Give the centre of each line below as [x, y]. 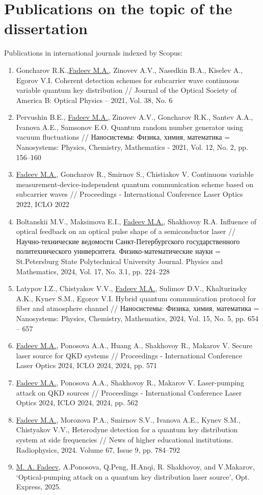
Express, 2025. [38, 487]
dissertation [46, 28]
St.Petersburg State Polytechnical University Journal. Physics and [120, 261]
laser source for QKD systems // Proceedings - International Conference [129, 355]
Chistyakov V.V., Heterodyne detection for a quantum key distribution [127, 429]
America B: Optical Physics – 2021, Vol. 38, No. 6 [94, 100]
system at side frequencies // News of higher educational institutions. [125, 439]
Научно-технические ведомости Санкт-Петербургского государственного [128, 241]
